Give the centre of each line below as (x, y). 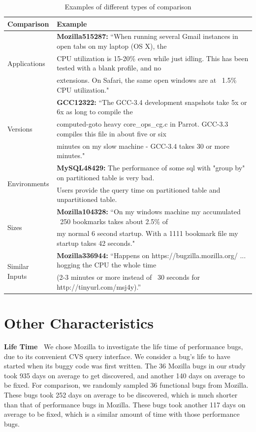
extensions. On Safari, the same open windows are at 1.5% (147, 80)
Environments (28, 183)
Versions (20, 128)
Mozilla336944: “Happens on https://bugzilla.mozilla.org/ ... (151, 255)
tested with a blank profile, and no (109, 68)
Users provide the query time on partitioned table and (139, 189)
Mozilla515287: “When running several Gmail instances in (147, 36)
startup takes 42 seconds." (96, 243)
